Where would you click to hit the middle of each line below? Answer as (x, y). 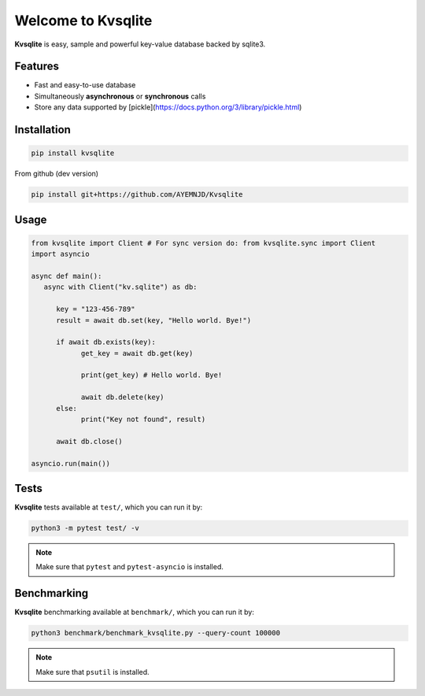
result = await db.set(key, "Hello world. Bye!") (154, 320)
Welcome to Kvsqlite (83, 20)
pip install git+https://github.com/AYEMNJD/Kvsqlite (137, 194)
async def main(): (67, 276)
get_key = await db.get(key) (137, 353)
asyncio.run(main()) (70, 463)
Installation (42, 130)
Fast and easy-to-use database (85, 85)
